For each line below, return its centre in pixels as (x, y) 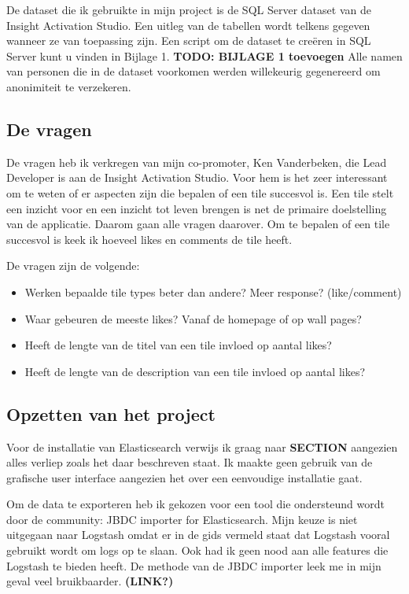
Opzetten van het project (111, 413)
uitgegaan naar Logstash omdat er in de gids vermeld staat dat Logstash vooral (198, 535)
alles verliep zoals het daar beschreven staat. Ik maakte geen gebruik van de (190, 462)
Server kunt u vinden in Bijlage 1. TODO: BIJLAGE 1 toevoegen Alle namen (204, 55)
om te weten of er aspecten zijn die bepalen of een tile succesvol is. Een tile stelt (200, 192)
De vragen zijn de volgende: (73, 266)
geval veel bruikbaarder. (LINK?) (90, 581)
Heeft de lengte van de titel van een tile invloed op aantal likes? (178, 345)
